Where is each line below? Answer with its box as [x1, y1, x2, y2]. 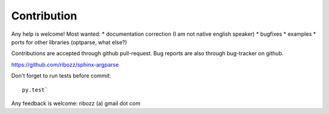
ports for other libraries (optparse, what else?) [11, 38, 127, 45]
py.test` [22, 86, 48, 93]
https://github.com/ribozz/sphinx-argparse [11, 61, 119, 68]
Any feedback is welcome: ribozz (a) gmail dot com [11, 99, 141, 107]
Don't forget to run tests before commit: [11, 72, 111, 79]
